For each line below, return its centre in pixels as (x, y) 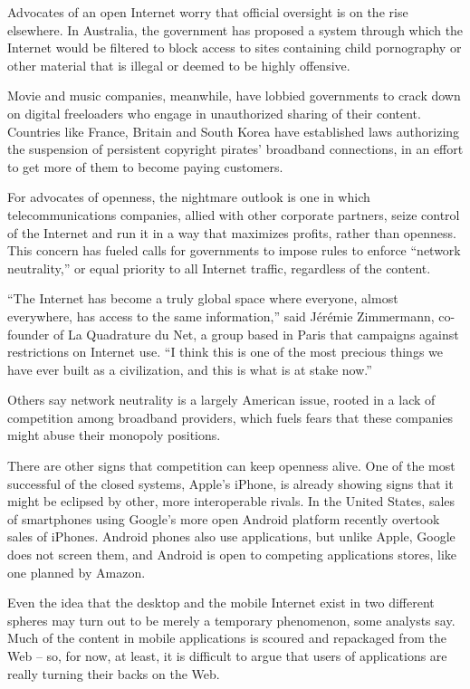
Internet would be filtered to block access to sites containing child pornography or (235, 48)
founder (29, 334)
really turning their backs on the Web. (114, 673)
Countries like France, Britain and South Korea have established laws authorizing (234, 131)
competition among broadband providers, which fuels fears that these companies (230, 417)
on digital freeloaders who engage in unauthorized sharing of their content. (214, 113)
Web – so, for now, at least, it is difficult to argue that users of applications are (227, 656)
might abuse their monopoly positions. (114, 435)
